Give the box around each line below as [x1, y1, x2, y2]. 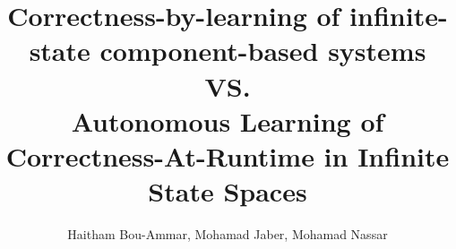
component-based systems [99, 32, 426, 69]
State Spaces [148, 173, 307, 210]
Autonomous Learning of [71, 102, 384, 139]
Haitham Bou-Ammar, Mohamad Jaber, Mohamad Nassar [67, 225, 388, 244]
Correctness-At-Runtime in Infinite [5, 137, 450, 174]
